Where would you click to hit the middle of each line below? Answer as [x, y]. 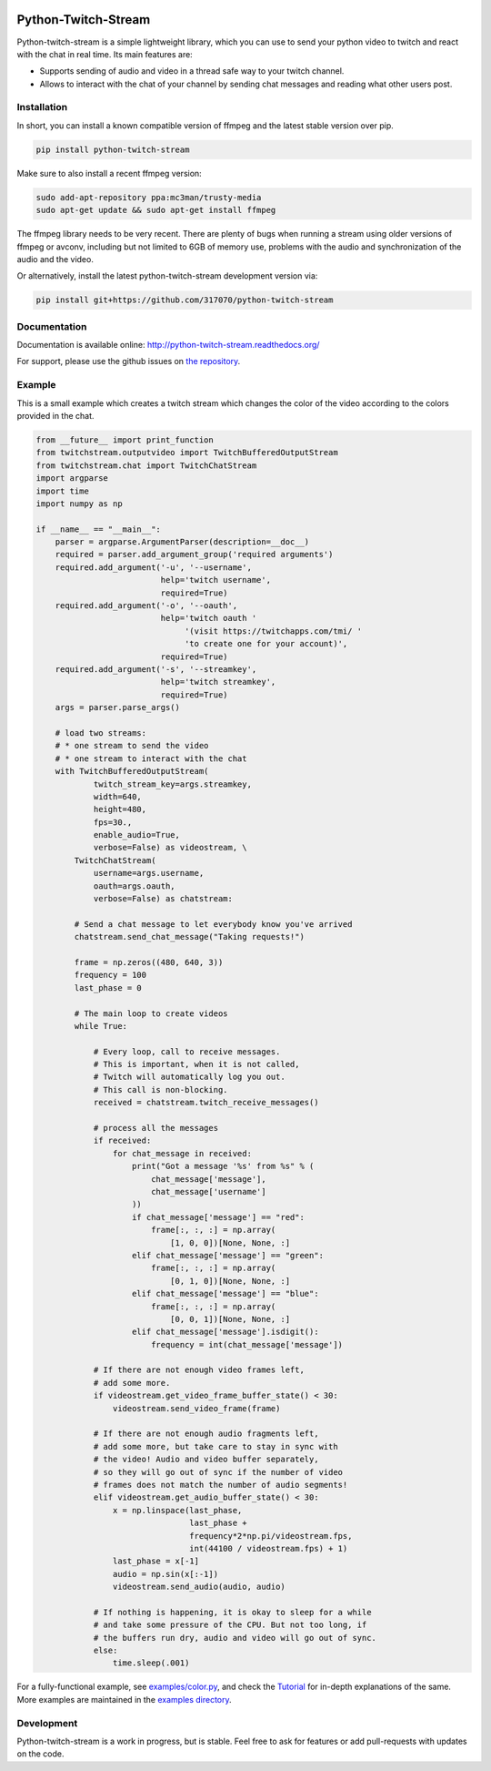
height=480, [120, 809]
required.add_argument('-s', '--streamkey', [156, 669]
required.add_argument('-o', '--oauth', [146, 606]
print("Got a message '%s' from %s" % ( [223, 1166]
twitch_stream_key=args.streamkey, [172, 784]
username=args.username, [149, 873]
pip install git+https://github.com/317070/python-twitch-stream [185, 300]
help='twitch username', [216, 580]
